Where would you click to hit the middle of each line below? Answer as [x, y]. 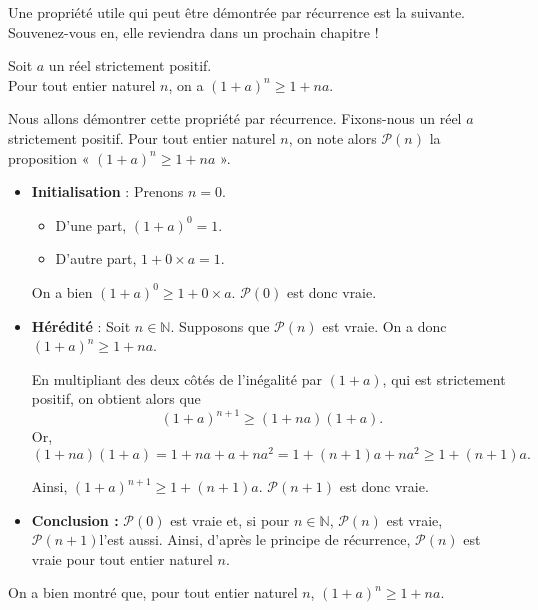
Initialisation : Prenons [107, 191]
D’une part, [91, 224]
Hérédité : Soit [81, 325]
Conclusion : [75, 519]
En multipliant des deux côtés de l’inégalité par [176, 378]
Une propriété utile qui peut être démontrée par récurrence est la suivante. [237, 12]
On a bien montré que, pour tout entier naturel [153, 592]
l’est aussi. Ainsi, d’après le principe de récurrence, [255, 539]
